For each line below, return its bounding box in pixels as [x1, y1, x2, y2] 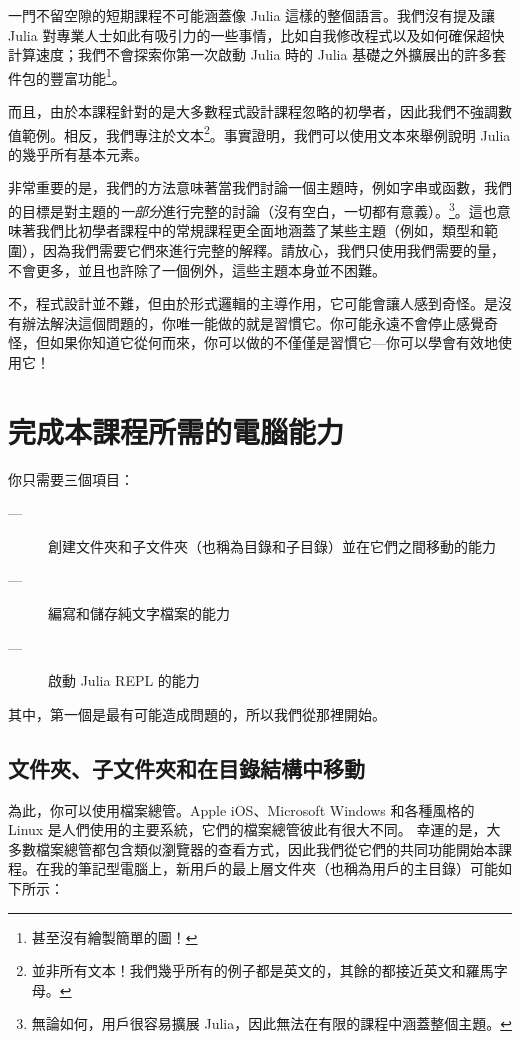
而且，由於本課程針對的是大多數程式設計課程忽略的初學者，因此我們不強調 [8, 101, 498, 122]
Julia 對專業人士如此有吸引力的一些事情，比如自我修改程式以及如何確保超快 [8, 24, 505, 45]
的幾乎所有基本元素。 [8, 143, 148, 164]
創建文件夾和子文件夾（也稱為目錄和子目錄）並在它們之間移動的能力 [48, 535, 496, 556]
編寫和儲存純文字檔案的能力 [48, 602, 230, 623]
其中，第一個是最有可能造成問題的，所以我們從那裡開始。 [8, 703, 386, 724]
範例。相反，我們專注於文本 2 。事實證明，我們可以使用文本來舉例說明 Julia [21, 121, 511, 145]
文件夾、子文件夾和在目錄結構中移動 [8, 752, 365, 783]
